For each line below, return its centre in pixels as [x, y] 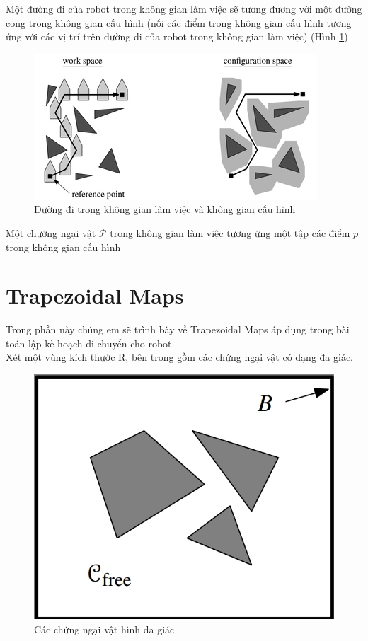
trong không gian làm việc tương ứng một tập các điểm [230, 232]
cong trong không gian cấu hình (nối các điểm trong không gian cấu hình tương [179, 22]
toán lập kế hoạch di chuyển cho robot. [90, 343]
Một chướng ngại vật [51, 232]
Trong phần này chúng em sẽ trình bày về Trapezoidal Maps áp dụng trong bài [178, 329]
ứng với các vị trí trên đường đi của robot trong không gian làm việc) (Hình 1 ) [177, 36]
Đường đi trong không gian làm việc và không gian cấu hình [165, 209]
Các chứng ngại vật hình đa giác [104, 629]
